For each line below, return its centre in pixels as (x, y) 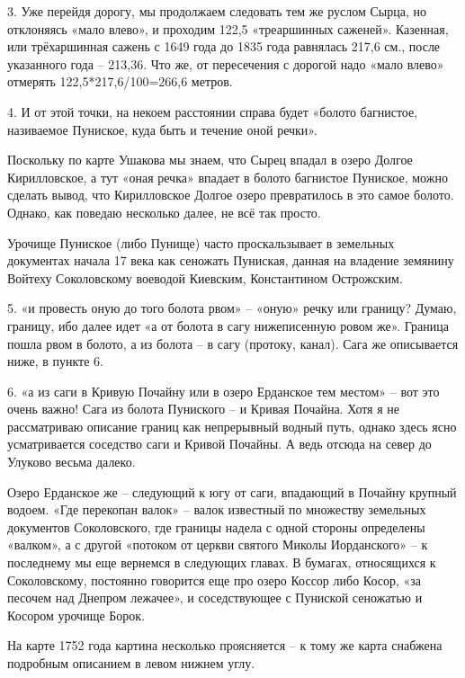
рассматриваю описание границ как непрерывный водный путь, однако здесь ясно (232, 426)
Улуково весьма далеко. (72, 462)
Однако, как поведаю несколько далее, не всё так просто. (164, 212)
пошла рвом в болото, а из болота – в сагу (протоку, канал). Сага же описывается (233, 343)
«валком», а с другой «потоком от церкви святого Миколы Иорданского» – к (218, 544)
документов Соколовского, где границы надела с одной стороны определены (216, 526)
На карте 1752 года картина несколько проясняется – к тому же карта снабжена (225, 645)
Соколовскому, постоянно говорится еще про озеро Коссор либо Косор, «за (215, 580)
